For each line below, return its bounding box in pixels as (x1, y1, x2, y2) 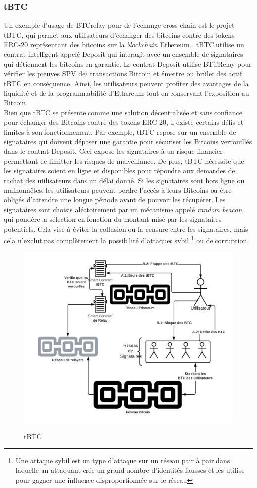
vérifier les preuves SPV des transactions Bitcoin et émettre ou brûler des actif (4, 68, 242, 79)
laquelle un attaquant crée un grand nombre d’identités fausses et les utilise (15, 465, 245, 475)
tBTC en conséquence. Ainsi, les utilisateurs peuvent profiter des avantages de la (4, 78, 249, 88)
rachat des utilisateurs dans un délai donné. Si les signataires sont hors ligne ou (4, 175, 245, 185)
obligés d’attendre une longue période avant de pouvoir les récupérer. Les (4, 194, 226, 204)
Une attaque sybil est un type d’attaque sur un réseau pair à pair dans (15, 455, 230, 465)
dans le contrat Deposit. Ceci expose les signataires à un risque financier (4, 146, 223, 156)
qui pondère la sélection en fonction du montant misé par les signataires (4, 214, 222, 224)
